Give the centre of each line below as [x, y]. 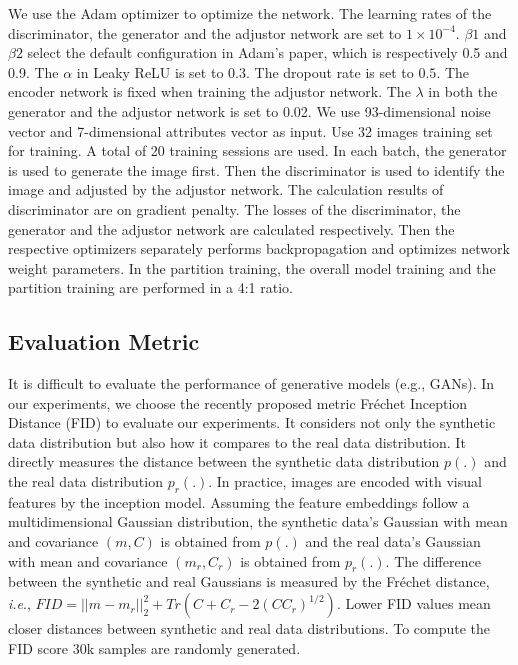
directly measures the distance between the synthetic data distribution [224, 461]
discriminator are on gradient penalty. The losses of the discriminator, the [234, 208]
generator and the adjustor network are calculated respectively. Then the [231, 228]
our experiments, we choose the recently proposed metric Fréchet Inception [238, 402]
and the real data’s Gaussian [393, 541]
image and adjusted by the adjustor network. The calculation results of [226, 189]
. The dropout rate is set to [329, 71]
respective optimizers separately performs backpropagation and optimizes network [259, 248]
